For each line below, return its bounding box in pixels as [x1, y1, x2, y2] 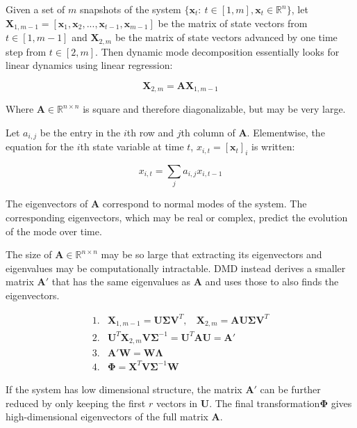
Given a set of [6, 2, 65, 16]
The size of [6, 247, 52, 262]
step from [6, 44, 47, 58]
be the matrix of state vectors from [158, 15, 308, 30]
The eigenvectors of [6, 196, 88, 211]
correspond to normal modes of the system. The [102, 196, 307, 211]
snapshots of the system [79, 2, 181, 16]
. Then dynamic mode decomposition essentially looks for [95, 44, 340, 58]
